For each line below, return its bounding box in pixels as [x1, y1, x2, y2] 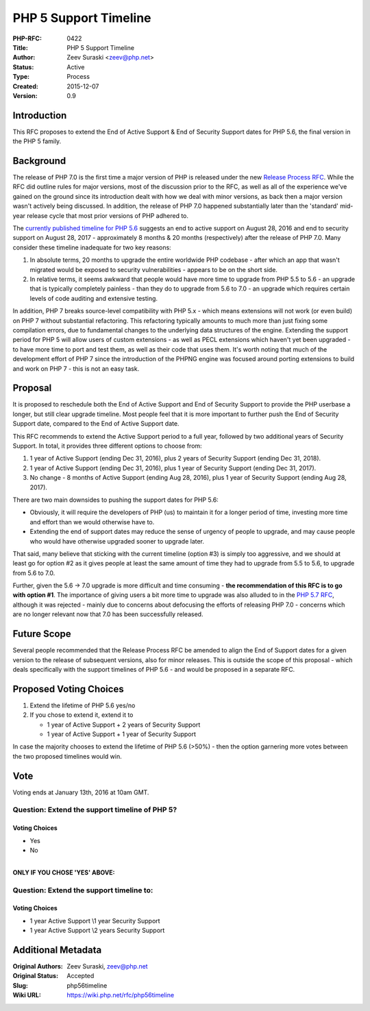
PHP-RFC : [12, 34, 42, 42]
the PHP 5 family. [12, 137, 62, 145]
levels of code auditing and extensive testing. [29, 294, 158, 302]
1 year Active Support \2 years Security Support [29, 926, 165, 935]
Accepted [66, 972, 95, 980]
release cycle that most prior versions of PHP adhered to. [26, 211, 188, 219]
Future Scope [12, 628, 71, 640]
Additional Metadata [12, 944, 102, 955]
